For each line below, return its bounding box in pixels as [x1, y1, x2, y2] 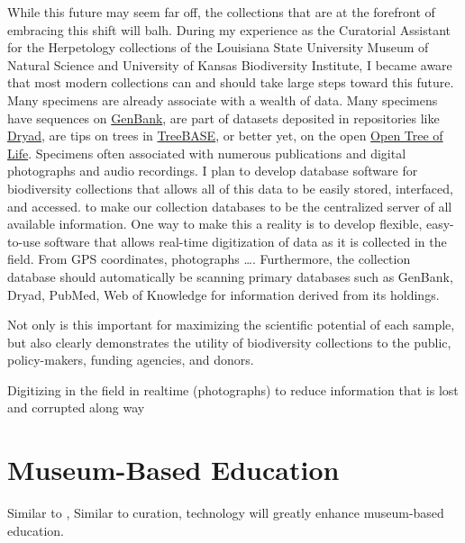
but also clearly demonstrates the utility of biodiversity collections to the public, [7, 332, 451, 351]
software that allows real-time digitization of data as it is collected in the [44, 231, 447, 250]
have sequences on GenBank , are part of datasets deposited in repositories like [7, 108, 440, 127]
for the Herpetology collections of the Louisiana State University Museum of [7, 38, 429, 57]
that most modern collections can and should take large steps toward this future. [7, 73, 454, 92]
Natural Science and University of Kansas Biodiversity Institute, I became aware [7, 55, 452, 74]
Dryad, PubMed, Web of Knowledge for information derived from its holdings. [7, 285, 440, 303]
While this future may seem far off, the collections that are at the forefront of [7, 3, 435, 21]
